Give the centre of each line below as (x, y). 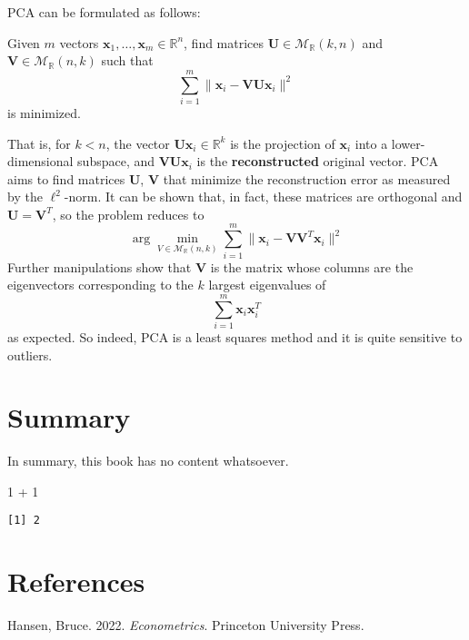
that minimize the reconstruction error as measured (307, 178)
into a (371, 143)
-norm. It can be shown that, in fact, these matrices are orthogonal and (263, 197)
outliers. (30, 354)
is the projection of (283, 143)
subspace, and (116, 161)
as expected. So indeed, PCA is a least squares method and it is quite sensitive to (235, 336)
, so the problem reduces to (128, 214)
